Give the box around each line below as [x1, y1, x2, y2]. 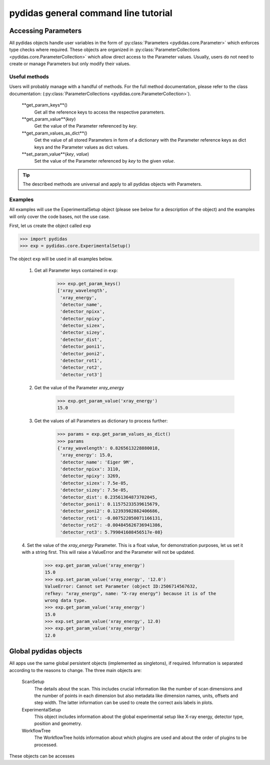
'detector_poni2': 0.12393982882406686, [60, 508, 160, 514]
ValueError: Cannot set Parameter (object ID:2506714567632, [44, 583, 198, 589]
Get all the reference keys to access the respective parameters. [34, 109, 165, 115]
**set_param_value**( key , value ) [21, 151, 89, 157]
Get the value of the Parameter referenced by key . [34, 123, 137, 129]
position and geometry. [34, 720, 82, 726]
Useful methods [9, 73, 49, 80]
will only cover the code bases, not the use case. [9, 213, 110, 220]
